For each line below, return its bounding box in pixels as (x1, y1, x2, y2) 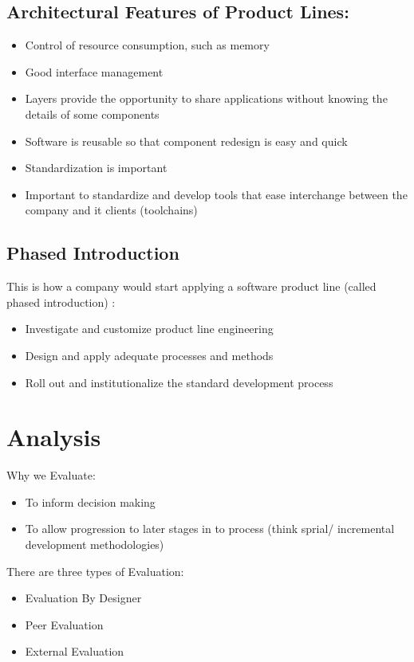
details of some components (25, 105, 160, 122)
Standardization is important (25, 159, 168, 176)
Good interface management (25, 63, 164, 80)
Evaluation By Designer (25, 590, 142, 606)
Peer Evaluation (25, 616, 104, 633)
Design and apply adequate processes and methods (25, 347, 274, 363)
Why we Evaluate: (6, 467, 96, 484)
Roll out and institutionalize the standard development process (25, 374, 333, 390)
